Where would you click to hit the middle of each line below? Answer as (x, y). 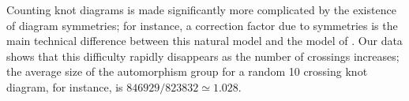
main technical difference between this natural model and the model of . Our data (204, 41)
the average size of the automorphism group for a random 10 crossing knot (187, 71)
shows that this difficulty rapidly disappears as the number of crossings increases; (203, 56)
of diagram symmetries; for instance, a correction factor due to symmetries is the (202, 25)
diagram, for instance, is (65, 86)
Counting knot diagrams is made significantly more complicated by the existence (201, 9)
